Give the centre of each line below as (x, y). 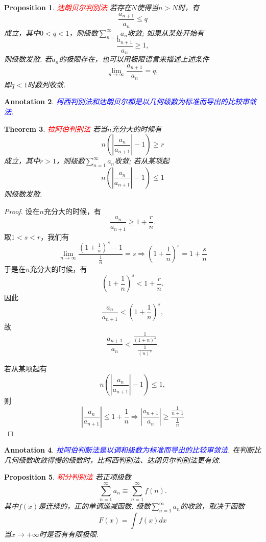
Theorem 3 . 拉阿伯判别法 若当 (56, 128)
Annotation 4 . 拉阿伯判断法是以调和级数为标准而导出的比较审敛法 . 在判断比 (133, 450)
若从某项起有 (26, 369)
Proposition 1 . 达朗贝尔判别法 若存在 (68, 7)
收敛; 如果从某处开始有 (166, 32)
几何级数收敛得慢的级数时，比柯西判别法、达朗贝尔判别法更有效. (113, 459)
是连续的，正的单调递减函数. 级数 (94, 506)
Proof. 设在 (22, 211)
